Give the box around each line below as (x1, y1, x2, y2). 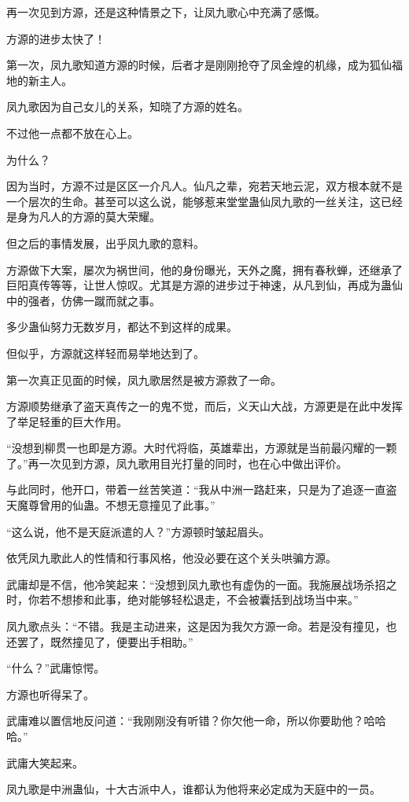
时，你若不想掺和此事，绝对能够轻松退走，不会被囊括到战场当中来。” (6, 591, 359, 608)
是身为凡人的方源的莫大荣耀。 (6, 208, 160, 225)
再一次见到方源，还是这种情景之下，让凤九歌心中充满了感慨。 (6, 4, 326, 20)
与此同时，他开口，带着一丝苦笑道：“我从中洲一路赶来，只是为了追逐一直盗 (6, 481, 397, 498)
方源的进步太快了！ (6, 30, 105, 46)
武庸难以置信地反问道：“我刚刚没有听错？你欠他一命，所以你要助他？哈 (6, 712, 375, 729)
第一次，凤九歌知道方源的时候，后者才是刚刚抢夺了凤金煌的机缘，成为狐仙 (6, 57, 392, 73)
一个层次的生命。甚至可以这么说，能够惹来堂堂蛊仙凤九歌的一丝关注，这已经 (6, 193, 403, 209)
